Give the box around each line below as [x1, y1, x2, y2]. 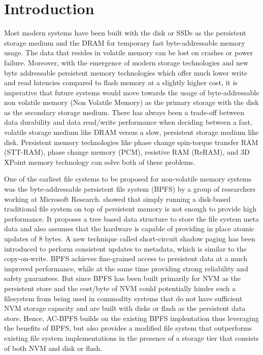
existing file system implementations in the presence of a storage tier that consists [4, 332, 259, 343]
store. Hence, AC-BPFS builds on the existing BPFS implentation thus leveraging [4, 312, 259, 323]
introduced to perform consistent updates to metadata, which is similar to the [4, 243, 247, 254]
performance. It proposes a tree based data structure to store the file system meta [4, 213, 259, 224]
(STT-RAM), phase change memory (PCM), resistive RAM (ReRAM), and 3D [4, 147, 250, 157]
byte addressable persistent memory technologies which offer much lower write [4, 67, 247, 78]
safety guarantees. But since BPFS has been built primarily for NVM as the [4, 273, 241, 283]
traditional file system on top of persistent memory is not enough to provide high [4, 203, 257, 214]
